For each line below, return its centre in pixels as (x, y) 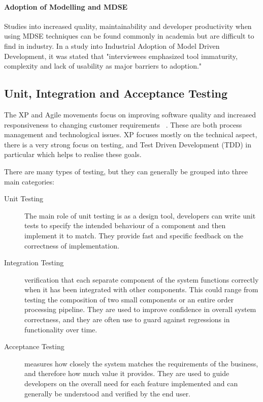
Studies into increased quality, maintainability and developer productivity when (128, 26)
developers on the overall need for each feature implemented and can (131, 383)
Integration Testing (34, 262)
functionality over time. (61, 329)
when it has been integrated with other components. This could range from (141, 289)
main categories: (29, 181)
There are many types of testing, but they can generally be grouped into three (126, 171)
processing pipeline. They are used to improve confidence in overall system (140, 309)
